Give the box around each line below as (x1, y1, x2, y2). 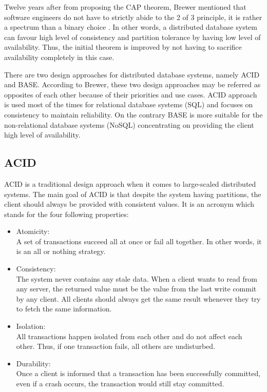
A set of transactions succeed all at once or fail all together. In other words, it (16, 236, 262, 246)
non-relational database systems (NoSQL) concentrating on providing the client (4, 119, 254, 130)
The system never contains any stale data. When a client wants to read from (16, 273, 257, 284)
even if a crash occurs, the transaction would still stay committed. (16, 378, 224, 389)
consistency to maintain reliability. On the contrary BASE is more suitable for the (4, 109, 263, 120)
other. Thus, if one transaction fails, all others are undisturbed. (16, 341, 215, 351)
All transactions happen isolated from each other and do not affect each (16, 330, 242, 341)
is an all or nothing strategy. (16, 246, 106, 257)
